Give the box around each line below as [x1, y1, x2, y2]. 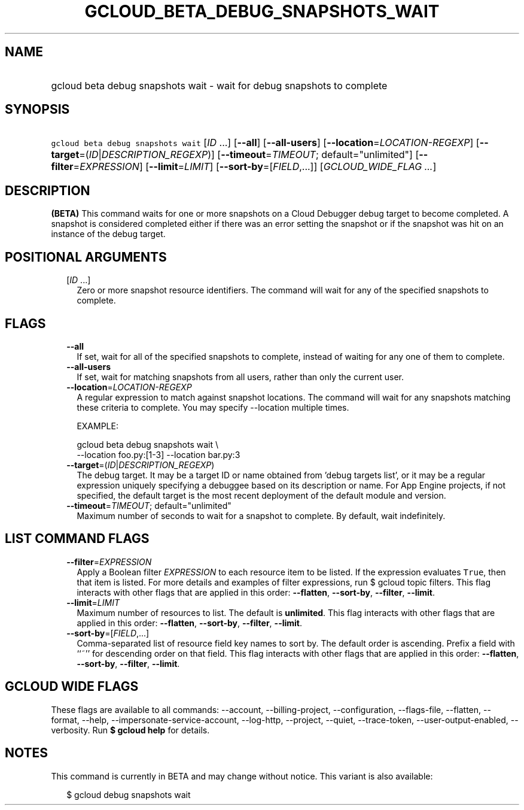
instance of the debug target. [51, 229, 166, 239]
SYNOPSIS [5, 102, 70, 117]
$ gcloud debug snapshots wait [66, 789, 191, 800]
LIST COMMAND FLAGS [5, 531, 150, 547]
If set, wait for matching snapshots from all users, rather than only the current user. [77, 371, 404, 382]
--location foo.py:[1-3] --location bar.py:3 [77, 449, 240, 460]
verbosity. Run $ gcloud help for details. [51, 724, 210, 735]
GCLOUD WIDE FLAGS [5, 679, 139, 694]
